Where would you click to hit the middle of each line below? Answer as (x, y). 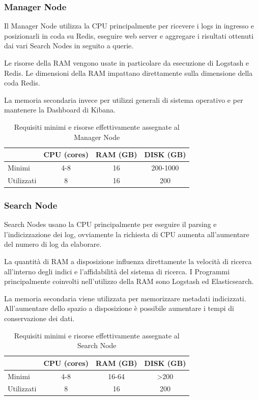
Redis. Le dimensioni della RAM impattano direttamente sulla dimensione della (128, 73)
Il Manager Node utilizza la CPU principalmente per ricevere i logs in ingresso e (129, 26)
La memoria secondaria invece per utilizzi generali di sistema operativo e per (124, 99)
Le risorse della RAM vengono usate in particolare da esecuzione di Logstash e (127, 63)
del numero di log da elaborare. (53, 244)
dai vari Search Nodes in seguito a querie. (69, 46)
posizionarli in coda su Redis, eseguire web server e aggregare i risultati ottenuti (129, 35)
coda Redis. (22, 83)
